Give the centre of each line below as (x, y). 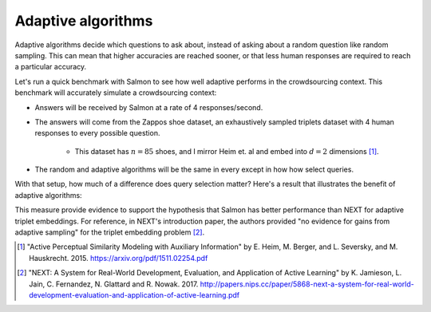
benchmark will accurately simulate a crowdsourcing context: (116, 93)
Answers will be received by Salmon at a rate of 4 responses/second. (149, 107)
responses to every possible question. (97, 133)
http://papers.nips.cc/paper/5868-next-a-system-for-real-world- (307, 284)
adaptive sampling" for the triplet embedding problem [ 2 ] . (110, 232)
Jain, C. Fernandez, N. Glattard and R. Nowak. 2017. (114, 284)
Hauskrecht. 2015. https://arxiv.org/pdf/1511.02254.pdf (119, 258)
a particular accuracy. (51, 67)
